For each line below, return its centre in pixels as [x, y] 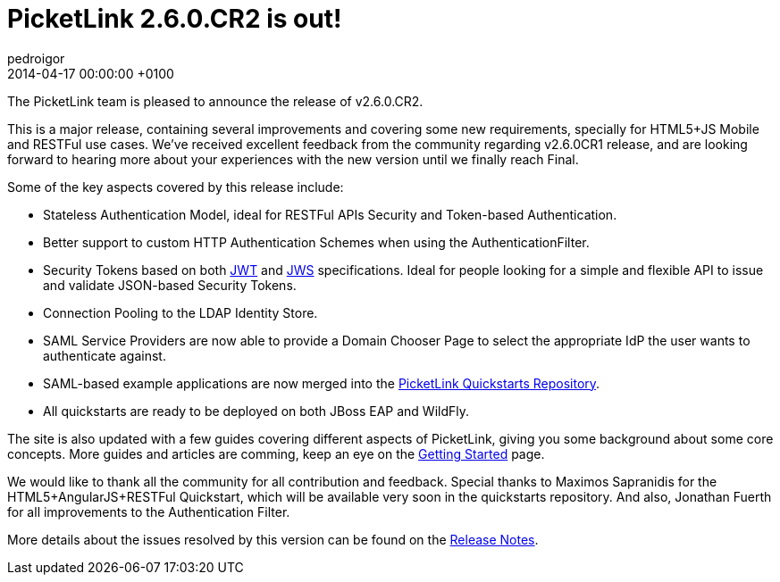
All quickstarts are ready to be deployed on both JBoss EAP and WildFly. [256, 411]
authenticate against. [105, 355]
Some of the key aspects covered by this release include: [176, 187]
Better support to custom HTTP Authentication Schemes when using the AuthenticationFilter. [316, 242]
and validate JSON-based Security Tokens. [170, 285]
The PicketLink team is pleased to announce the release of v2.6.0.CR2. [215, 101]
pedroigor [36, 58]
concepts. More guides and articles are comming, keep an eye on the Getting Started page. [276, 453]
